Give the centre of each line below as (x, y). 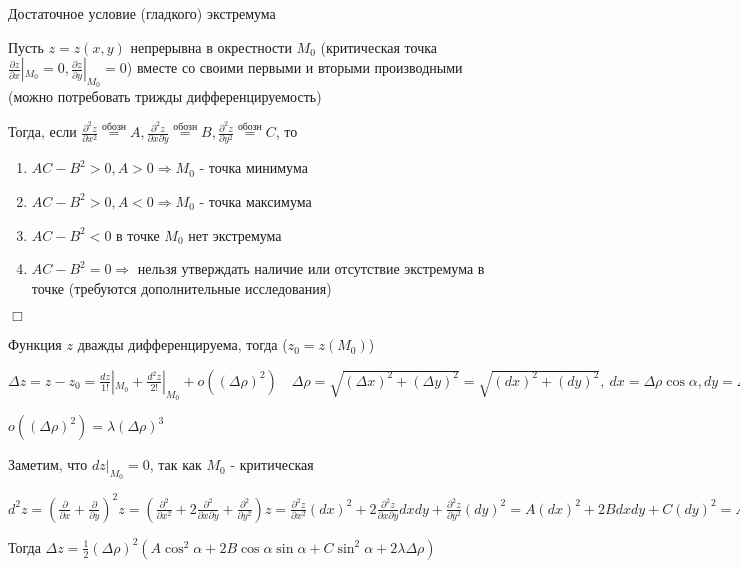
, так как (175, 464)
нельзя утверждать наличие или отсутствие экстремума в (311, 268)
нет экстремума (235, 234)
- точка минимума (253, 167)
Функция (35, 344)
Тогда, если (42, 131)
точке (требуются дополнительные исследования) (181, 287)
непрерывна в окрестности (211, 46)
